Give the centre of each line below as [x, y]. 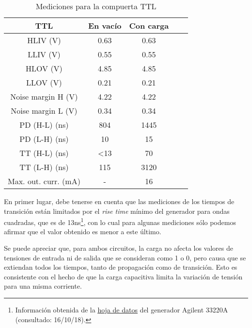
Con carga [149, 26]
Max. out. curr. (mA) [44, 181]
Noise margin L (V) [44, 111]
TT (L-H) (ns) [44, 167]
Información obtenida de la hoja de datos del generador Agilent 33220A [122, 310]
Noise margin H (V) [44, 96]
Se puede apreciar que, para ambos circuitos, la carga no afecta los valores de [119, 248]
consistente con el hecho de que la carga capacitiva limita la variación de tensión [123, 276]
